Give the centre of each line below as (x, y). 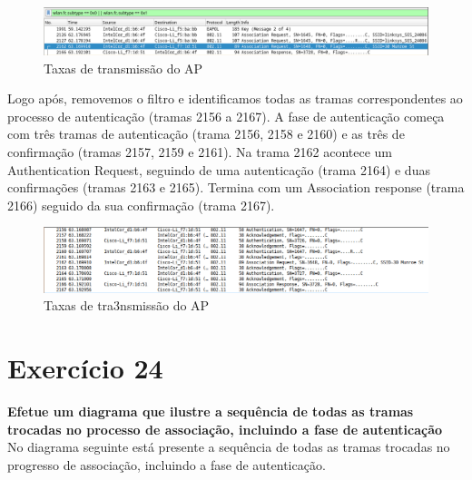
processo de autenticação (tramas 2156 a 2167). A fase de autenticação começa (226, 116)
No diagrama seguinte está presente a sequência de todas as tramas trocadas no (229, 447)
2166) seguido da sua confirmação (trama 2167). (141, 205)
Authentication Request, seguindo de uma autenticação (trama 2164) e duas (219, 169)
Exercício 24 (85, 368)
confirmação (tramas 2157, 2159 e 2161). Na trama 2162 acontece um (200, 151)
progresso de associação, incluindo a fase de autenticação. (167, 464)
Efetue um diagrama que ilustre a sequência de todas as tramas (211, 411)
